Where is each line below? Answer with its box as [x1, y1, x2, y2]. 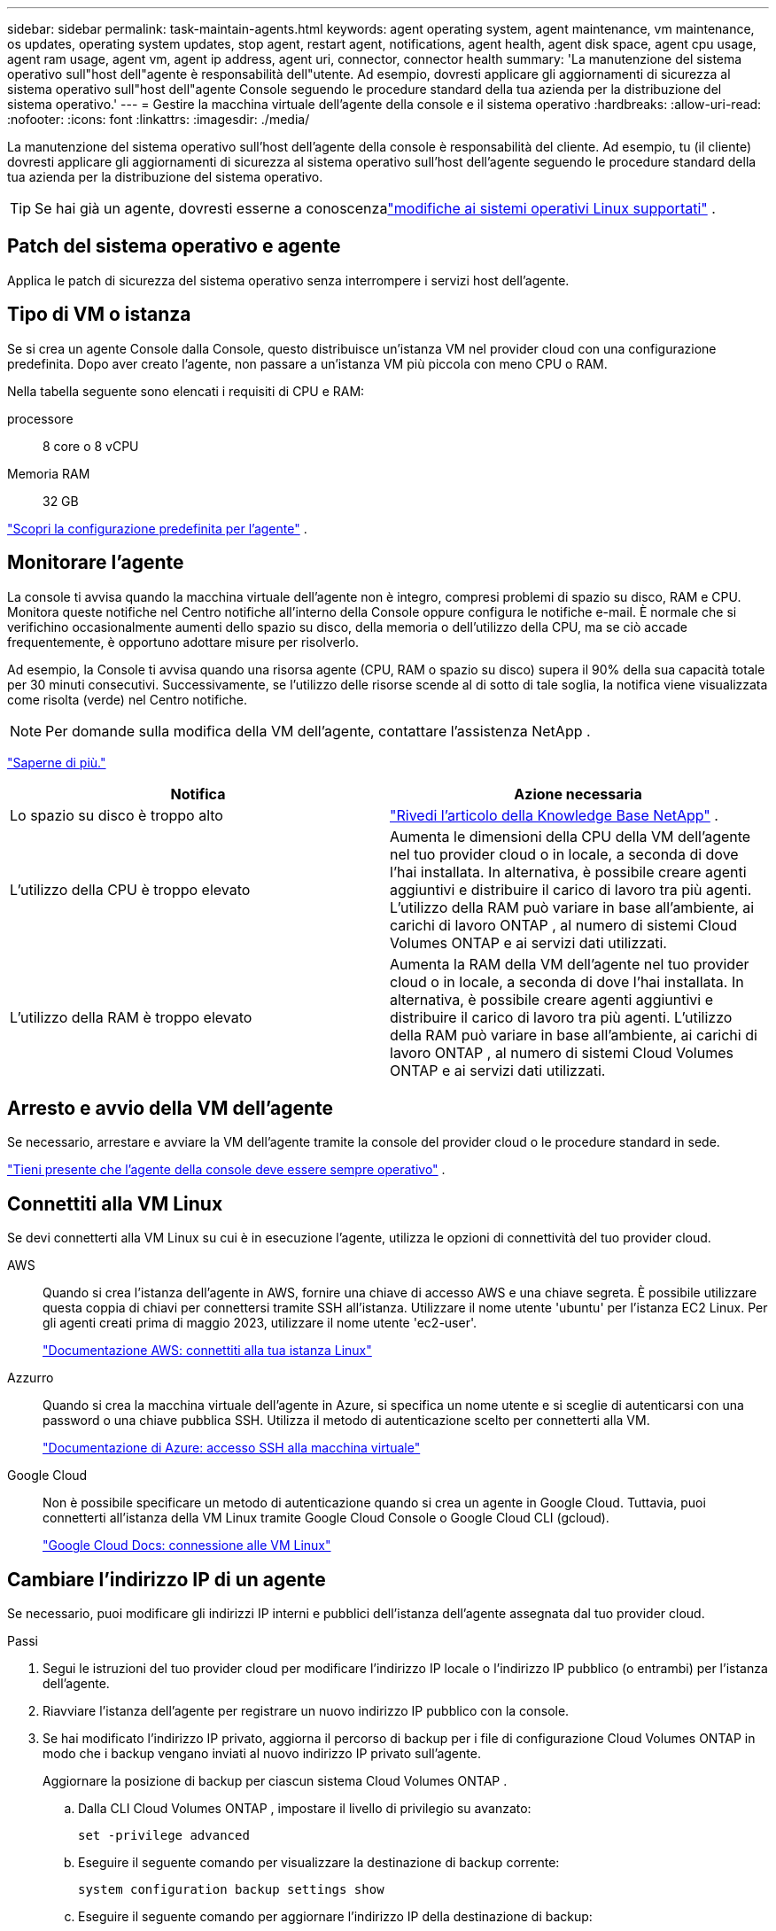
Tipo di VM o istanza [7, 303, 191, 326]
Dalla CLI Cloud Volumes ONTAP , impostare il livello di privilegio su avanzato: [78, 1801, 532, 1817]
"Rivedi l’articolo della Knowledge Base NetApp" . [390, 806, 718, 824]
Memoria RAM [7, 465, 90, 481]
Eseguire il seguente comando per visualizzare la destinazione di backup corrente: [78, 1855, 560, 1871]
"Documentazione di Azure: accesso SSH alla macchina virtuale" [43, 1440, 421, 1456]
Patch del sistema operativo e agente [7, 235, 341, 258]
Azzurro [7, 1370, 54, 1386]
